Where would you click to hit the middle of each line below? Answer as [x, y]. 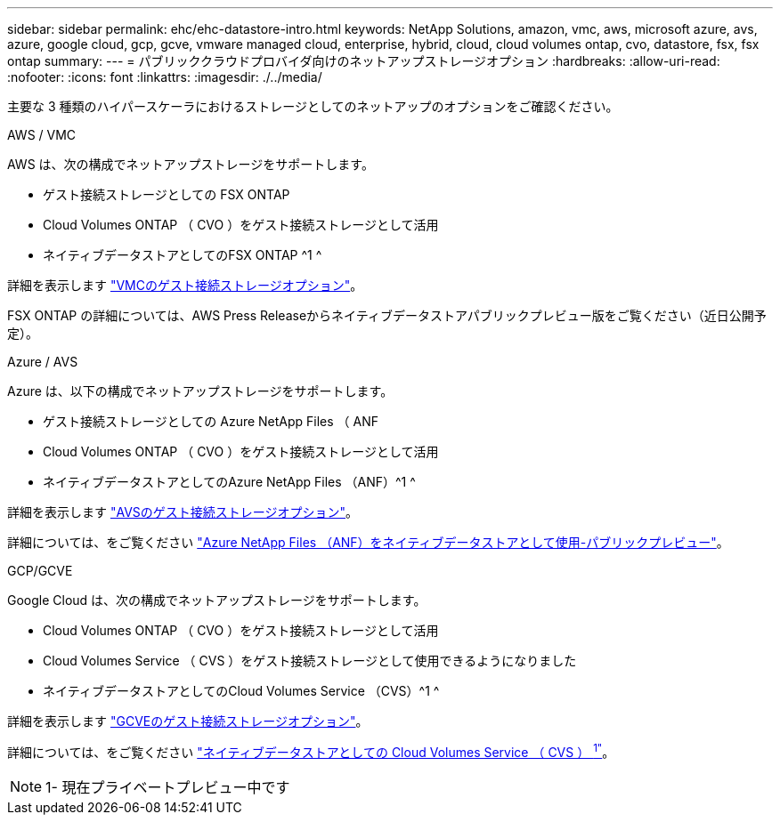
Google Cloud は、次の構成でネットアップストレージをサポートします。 [217, 600]
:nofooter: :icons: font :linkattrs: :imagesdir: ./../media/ [165, 77]
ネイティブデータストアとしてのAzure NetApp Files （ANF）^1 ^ [229, 482]
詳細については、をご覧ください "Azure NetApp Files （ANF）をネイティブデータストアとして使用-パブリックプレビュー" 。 [368, 542]
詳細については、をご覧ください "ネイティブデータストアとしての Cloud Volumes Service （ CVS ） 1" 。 [311, 751]
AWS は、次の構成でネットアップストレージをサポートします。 [191, 164]
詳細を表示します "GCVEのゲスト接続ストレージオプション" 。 [188, 721]
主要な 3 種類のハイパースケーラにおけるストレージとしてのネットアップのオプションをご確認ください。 [313, 106]
